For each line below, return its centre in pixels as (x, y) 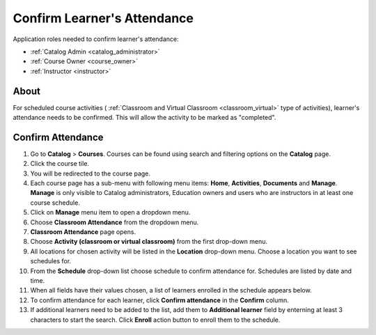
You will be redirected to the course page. (91, 173)
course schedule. (55, 203)
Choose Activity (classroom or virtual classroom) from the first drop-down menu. (149, 242)
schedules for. (51, 261)
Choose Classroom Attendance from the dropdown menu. (115, 222)
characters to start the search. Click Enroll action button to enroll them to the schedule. (155, 320)
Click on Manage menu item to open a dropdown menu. (110, 212)
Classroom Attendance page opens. (83, 232)
